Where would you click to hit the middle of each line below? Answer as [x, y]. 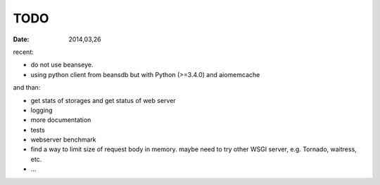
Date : [21, 39]
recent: [24, 52]
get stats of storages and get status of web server [103, 100]
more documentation [61, 120]
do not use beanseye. [62, 65]
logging [42, 110]
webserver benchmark [63, 139]
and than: [27, 88]
